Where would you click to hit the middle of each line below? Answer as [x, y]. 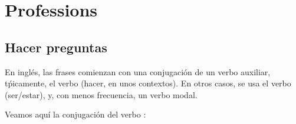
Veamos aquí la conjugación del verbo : [75, 114]
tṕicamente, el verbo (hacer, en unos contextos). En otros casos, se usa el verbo [148, 83]
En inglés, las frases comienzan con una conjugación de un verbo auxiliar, [138, 71]
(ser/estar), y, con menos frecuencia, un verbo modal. [101, 94]
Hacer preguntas [56, 47]
